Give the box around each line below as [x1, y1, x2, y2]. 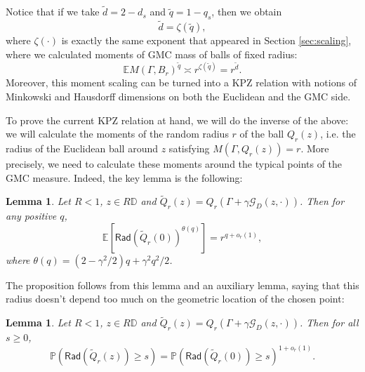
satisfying [168, 141, 210, 156]
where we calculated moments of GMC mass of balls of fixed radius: [6, 46, 298, 61]
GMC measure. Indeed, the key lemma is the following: [6, 170, 243, 185]
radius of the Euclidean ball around [6, 141, 159, 156]
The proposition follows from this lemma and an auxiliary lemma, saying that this [6, 277, 359, 292]
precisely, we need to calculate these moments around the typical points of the [6, 157, 343, 171]
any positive [6, 208, 57, 223]
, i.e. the [320, 126, 356, 141]
